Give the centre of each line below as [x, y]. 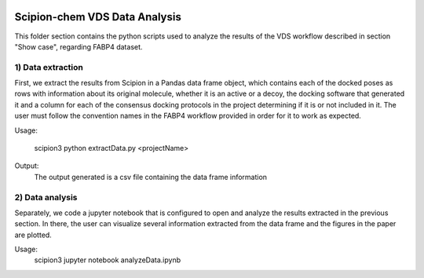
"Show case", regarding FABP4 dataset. [79, 46]
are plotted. [33, 235]
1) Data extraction [49, 67]
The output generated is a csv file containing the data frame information [150, 177]
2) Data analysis [46, 197]
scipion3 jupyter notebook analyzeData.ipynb [108, 260]
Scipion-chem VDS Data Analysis [98, 17]
